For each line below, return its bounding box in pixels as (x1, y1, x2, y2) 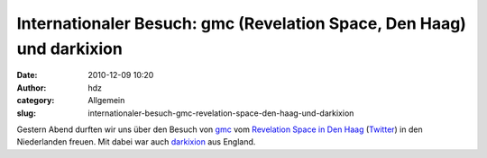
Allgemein (87, 95, 125, 106)
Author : (16, 82, 47, 93)
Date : (16, 70, 38, 81)
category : (16, 95, 55, 106)
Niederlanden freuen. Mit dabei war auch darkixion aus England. (16, 136, 256, 147)
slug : (16, 108, 36, 118)
